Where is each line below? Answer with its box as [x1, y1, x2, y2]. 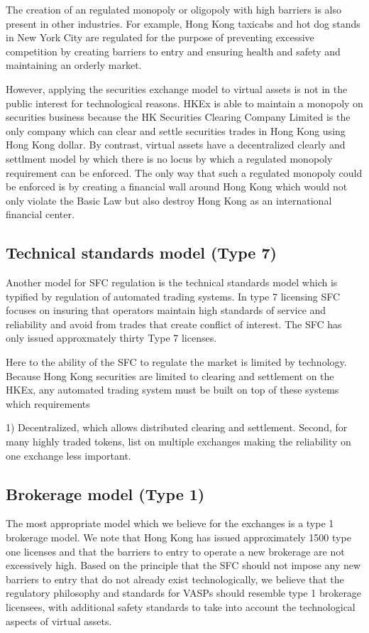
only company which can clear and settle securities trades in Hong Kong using [6, 123, 346, 138]
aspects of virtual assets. [6, 613, 112, 628]
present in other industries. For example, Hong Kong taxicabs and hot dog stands [6, 16, 360, 31]
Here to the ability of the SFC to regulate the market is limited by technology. [6, 355, 347, 369]
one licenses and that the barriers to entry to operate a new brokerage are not [6, 543, 345, 558]
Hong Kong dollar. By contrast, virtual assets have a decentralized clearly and [6, 137, 346, 152]
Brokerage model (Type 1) [6, 482, 205, 504]
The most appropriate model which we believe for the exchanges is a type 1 [6, 516, 334, 531]
